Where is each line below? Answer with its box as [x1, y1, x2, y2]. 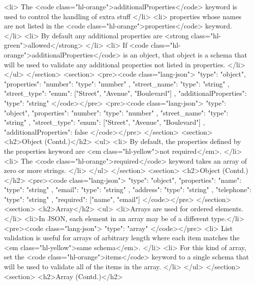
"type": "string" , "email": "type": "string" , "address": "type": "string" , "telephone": [4, 184, 252, 195]
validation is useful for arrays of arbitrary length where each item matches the [4, 232, 240, 243]
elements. [215, 203, 243, 214]
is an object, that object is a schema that [123, 49, 247, 59]
